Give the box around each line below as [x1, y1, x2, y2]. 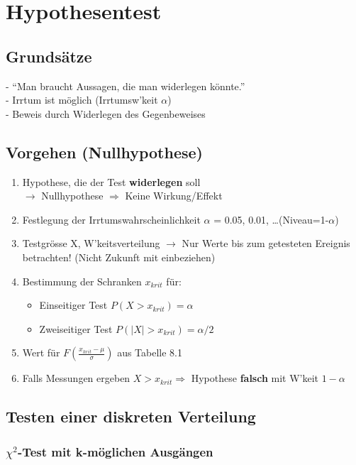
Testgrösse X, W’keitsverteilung [22, 236, 160, 251]
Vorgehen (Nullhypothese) [6, 141, 203, 163]
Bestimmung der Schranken [22, 273, 142, 288]
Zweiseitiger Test [39, 321, 113, 336]
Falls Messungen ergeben [22, 371, 130, 385]
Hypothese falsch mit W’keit [191, 371, 319, 385]
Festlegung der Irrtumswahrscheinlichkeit [22, 212, 201, 226]
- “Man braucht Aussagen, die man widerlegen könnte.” [6, 78, 245, 93]
